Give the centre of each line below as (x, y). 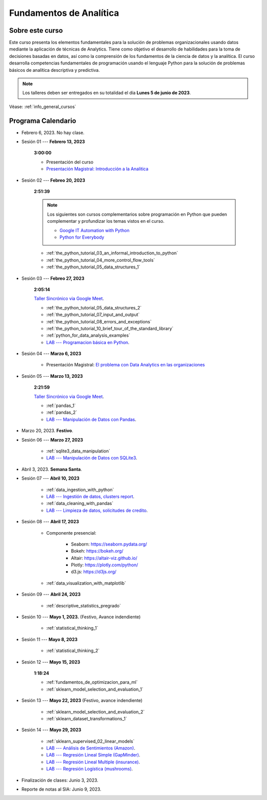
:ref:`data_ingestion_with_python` (80, 490)
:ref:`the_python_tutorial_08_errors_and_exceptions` (99, 321)
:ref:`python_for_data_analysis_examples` (88, 335)
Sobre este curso (36, 30)
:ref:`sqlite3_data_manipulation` (78, 451)
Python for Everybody (82, 237)
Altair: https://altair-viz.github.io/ (104, 558)
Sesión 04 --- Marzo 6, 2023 (51, 353)
